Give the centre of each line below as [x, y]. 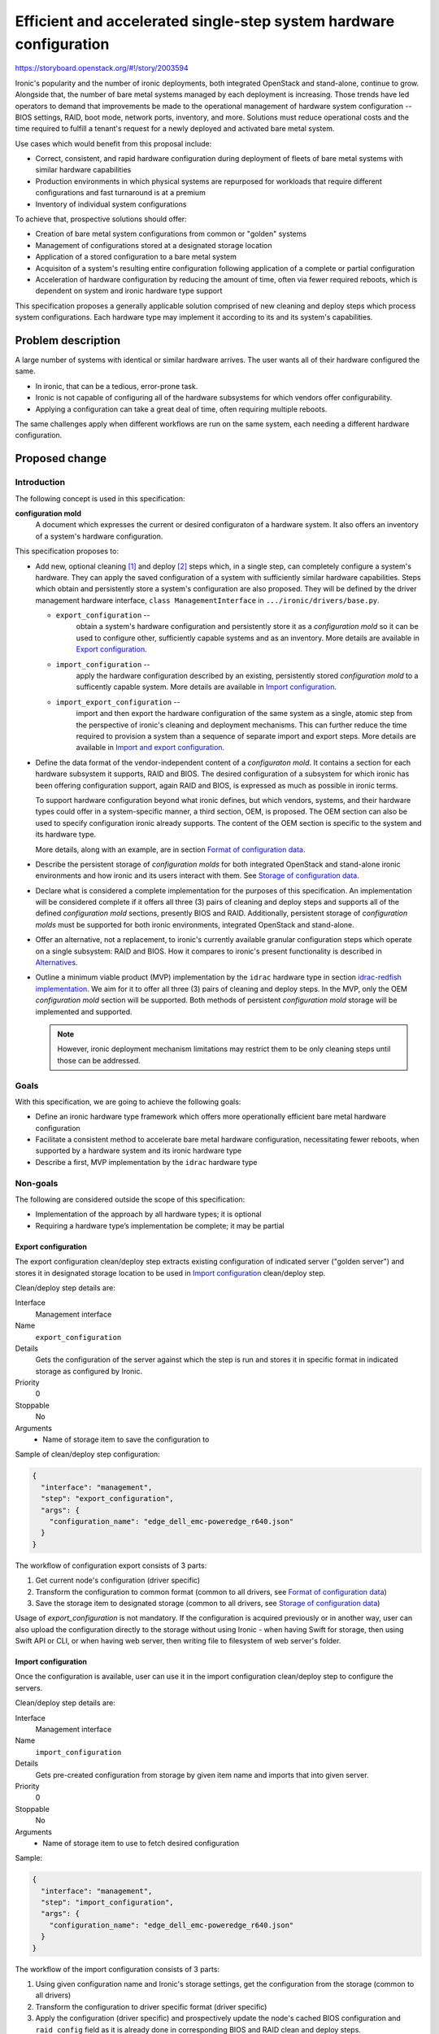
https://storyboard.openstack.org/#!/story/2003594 [102, 68]
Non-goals [37, 1183]
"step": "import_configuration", [107, 1903]
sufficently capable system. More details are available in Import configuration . [206, 687]
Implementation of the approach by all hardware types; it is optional [148, 1214]
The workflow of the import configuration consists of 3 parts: [117, 1969]
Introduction [40, 482]
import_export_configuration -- [118, 702]
